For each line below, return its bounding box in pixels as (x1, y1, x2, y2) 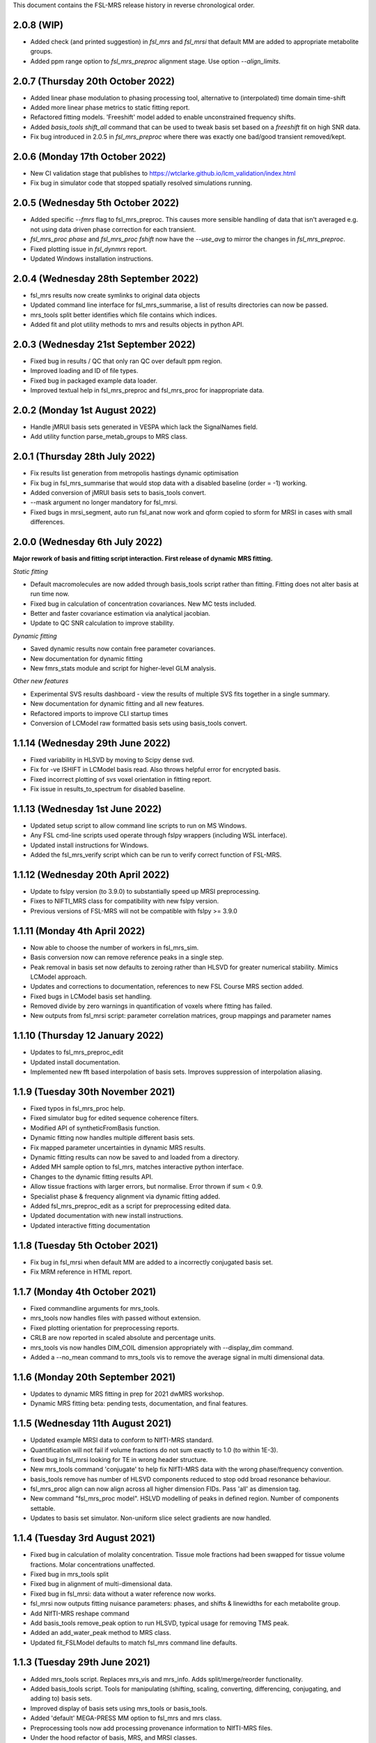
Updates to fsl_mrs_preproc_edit (30, 1048, 124, 1056)
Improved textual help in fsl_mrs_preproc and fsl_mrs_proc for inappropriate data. (30, 386, 265, 395)
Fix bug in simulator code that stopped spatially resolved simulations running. (30, 178, 253, 188)
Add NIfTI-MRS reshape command (30, 1609, 130, 1618)
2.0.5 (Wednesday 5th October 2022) (13, 197, 180, 209)
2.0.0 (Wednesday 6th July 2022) (13, 536, 163, 548)
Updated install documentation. (30, 1058, 120, 1066)
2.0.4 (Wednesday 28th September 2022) (13, 273, 199, 284)
